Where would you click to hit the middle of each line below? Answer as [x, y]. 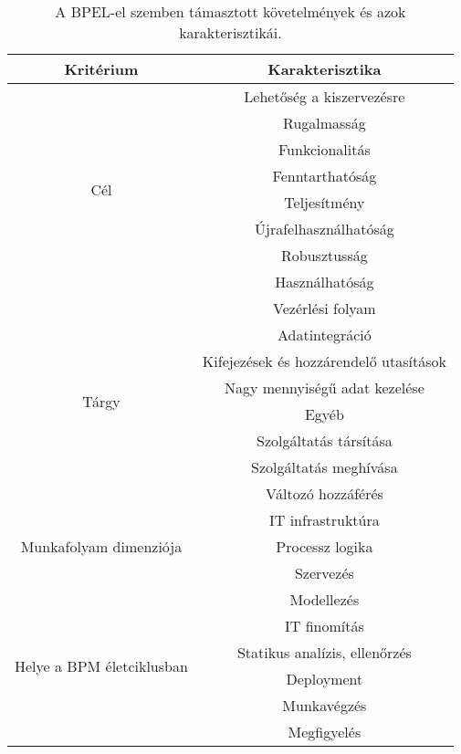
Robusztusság [325, 255]
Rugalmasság [325, 123]
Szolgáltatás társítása [324, 440]
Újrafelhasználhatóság [325, 229]
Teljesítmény [325, 202]
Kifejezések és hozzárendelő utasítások [324, 361]
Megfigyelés [325, 732]
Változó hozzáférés [324, 493]
